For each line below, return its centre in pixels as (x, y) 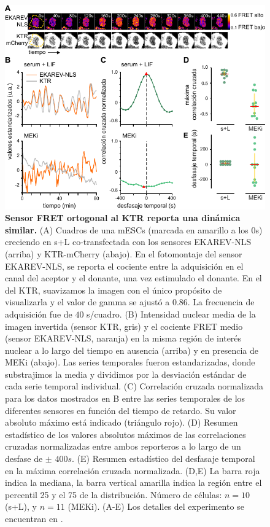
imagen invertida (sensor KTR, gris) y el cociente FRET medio (124, 326)
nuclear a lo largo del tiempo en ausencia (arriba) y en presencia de (132, 350)
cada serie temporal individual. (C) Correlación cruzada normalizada (134, 386)
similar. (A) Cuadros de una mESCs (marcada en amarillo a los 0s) (134, 229)
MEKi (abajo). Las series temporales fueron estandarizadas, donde (130, 362)
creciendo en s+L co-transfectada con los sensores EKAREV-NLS (128, 242)
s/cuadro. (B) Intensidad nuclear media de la (171, 314)
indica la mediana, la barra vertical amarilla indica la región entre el (133, 482)
